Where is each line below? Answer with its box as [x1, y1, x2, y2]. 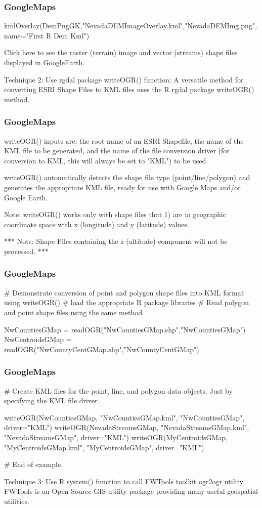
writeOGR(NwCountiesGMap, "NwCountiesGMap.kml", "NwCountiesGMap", [4, 412, 245, 422]
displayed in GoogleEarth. [4, 57, 85, 67]
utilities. [4, 495, 29, 506]
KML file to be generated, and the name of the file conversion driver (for [4, 145, 230, 156]
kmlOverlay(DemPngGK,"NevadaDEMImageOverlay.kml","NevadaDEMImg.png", [4, 20, 257, 31]
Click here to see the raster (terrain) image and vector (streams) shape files [4, 47, 238, 58]
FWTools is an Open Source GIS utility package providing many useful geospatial [4, 486, 258, 496]
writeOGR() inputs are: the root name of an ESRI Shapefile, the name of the [4, 135, 244, 146]
